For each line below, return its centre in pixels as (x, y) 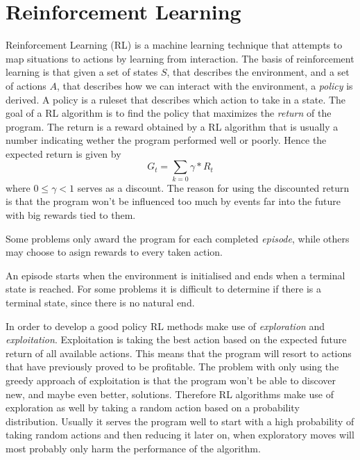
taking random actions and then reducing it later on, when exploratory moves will (180, 435)
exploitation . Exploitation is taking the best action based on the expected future (176, 339)
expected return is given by (63, 153)
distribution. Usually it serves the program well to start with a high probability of (180, 421)
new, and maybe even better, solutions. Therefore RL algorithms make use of (170, 394)
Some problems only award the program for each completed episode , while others (178, 238)
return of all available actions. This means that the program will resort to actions (179, 353)
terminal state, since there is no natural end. (100, 302)
